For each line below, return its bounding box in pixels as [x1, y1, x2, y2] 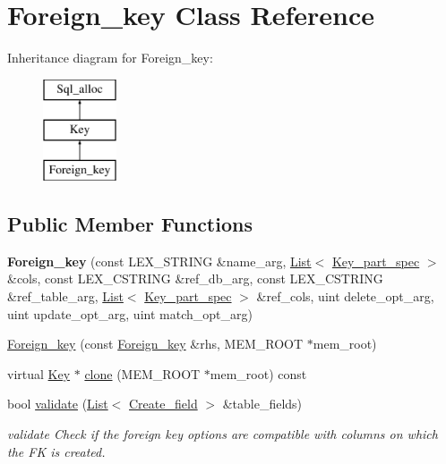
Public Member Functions [7, 210, 253, 238]
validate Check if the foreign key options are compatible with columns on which [7, 425, 438, 443]
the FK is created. [7, 442, 106, 460]
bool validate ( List [7, 394, 108, 413]
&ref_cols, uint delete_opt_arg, [256, 287, 434, 306]
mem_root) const [210, 364, 307, 383]
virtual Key [7, 364, 71, 383]
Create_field [129, 394, 198, 413]
